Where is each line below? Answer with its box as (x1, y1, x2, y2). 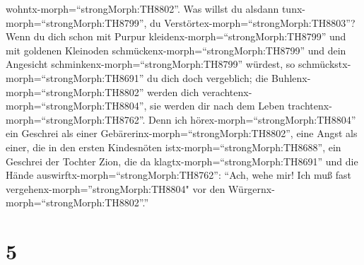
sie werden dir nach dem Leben (150, 98, 285, 113)
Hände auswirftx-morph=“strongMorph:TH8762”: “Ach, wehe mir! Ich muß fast (6, 167, 351, 182)
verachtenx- (201, 84, 252, 99)
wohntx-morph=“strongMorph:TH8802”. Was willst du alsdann (6, 1, 279, 16)
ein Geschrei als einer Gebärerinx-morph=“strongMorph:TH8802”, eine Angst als (6, 126, 358, 141)
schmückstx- (298, 57, 351, 71)
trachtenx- (288, 98, 332, 113)
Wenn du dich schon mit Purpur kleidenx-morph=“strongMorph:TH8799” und (6, 29, 346, 44)
